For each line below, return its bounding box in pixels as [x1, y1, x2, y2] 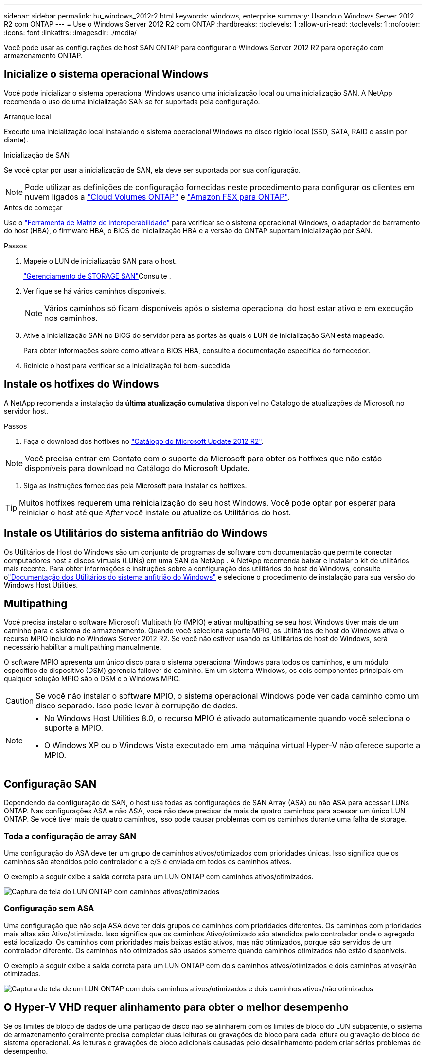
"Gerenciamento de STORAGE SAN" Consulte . [23, 271, 171, 280]
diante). [4, 135, 28, 144]
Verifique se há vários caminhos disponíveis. [23, 286, 166, 295]
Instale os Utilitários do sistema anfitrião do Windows [4, 527, 268, 540]
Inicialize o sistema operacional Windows [4, 68, 209, 81]
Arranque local [4, 112, 51, 121]
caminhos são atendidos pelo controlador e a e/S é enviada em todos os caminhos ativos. [4, 857, 292, 865]
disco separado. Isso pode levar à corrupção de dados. [35, 701, 238, 711]
